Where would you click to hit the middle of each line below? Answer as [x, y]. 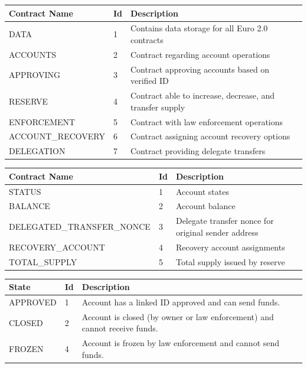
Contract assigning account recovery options [210, 136]
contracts [147, 39]
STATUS [25, 191]
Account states [202, 191]
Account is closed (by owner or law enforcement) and [178, 316]
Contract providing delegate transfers [198, 151]
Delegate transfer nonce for [225, 221]
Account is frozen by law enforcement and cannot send [181, 343]
